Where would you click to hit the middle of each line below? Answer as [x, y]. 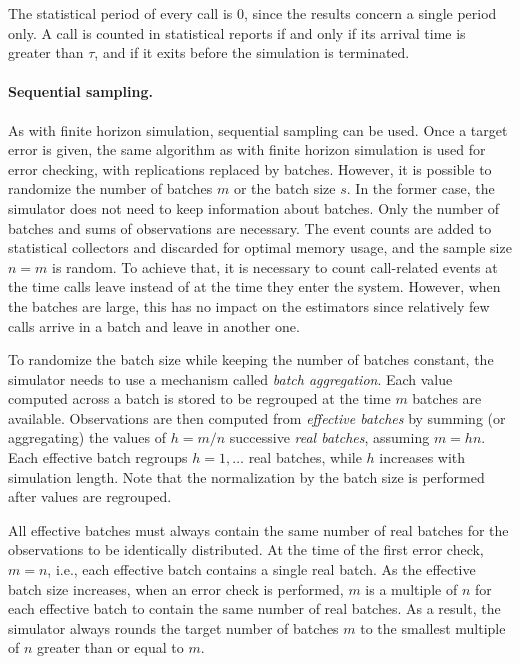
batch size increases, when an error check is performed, [176, 588]
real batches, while [305, 457]
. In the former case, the [420, 188]
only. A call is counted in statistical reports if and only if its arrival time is [237, 32]
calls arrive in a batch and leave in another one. [154, 325]
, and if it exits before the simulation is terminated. [252, 52]
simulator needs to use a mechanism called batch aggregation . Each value [230, 378]
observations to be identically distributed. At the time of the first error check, [246, 549]
